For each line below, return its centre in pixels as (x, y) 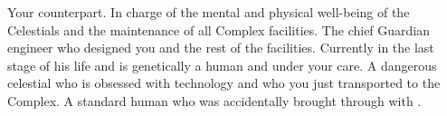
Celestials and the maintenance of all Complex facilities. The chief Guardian (219, 29)
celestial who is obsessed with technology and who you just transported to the (224, 83)
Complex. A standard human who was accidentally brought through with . (214, 100)
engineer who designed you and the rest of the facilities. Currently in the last (221, 48)
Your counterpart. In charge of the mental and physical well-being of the (209, 12)
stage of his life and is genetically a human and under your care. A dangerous (222, 65)
